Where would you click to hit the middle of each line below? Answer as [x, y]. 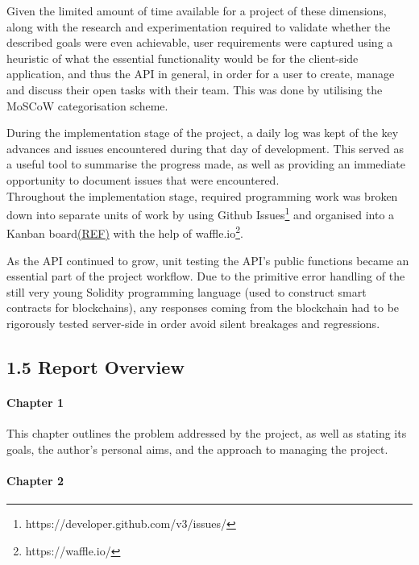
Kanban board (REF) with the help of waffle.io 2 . [125, 232]
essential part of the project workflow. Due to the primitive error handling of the [206, 276]
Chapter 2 [35, 480]
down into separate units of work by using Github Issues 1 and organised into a [201, 213]
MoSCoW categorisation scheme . [87, 105]
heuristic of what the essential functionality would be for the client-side [183, 58]
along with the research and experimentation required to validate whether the [199, 26]
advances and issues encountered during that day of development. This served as [205, 148]
